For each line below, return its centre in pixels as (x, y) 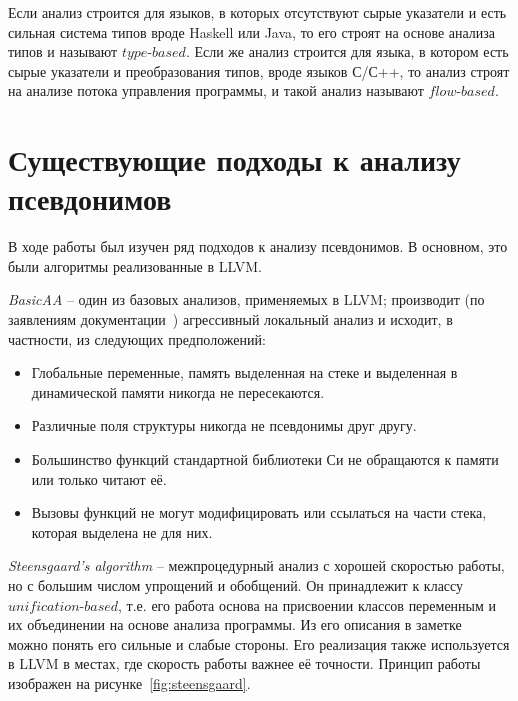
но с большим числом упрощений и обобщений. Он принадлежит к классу (236, 585)
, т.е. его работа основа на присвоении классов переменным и (307, 604)
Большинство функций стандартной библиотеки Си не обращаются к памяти (265, 459)
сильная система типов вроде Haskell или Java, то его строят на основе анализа (252, 31)
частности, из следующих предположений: (137, 338)
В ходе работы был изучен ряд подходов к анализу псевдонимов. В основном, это (258, 246)
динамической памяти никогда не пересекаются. (178, 391)
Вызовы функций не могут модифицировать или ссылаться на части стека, (259, 512)
